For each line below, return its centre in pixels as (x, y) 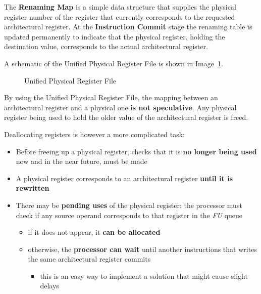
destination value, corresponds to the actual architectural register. (106, 46)
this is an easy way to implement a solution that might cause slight (144, 276)
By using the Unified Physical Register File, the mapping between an (111, 97)
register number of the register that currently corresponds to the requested (120, 16)
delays (49, 286)
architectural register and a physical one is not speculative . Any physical (120, 107)
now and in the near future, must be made (82, 161)
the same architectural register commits (89, 259)
